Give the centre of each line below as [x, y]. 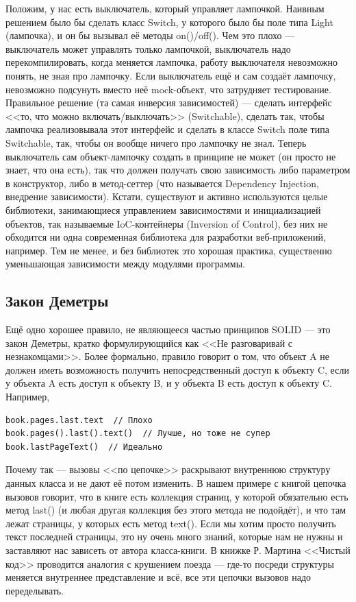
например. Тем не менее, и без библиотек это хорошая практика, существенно [169, 250]
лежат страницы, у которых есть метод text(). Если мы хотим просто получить [171, 523]
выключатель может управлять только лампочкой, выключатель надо [148, 48]
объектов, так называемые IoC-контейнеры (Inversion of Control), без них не [167, 223]
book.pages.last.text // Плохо [79, 420]
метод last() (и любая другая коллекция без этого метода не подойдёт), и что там [176, 510]
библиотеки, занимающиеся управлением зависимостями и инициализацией [163, 209]
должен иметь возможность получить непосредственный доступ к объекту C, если [177, 369]
